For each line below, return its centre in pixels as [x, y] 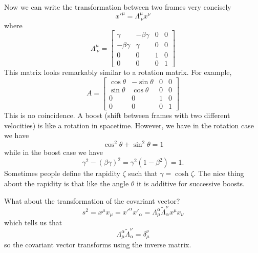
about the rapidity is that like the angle [67, 183]
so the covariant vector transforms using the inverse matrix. [98, 245]
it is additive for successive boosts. [191, 183]
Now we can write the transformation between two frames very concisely [118, 7]
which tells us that [33, 222]
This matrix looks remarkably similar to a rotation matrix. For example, [118, 72]
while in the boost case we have [54, 152]
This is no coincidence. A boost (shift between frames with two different [117, 115]
